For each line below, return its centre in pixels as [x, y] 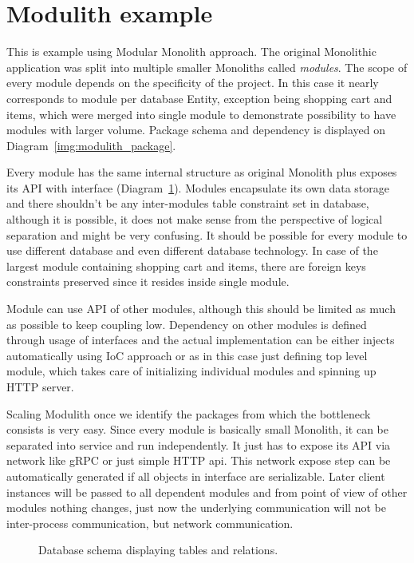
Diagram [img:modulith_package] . [91, 145]
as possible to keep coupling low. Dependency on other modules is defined [187, 324]
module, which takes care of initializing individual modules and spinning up [191, 371]
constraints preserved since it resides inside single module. [148, 281]
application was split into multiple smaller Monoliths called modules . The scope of [207, 67]
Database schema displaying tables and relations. [158, 550]
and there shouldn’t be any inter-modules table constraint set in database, [188, 203]
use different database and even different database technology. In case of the [192, 250]
